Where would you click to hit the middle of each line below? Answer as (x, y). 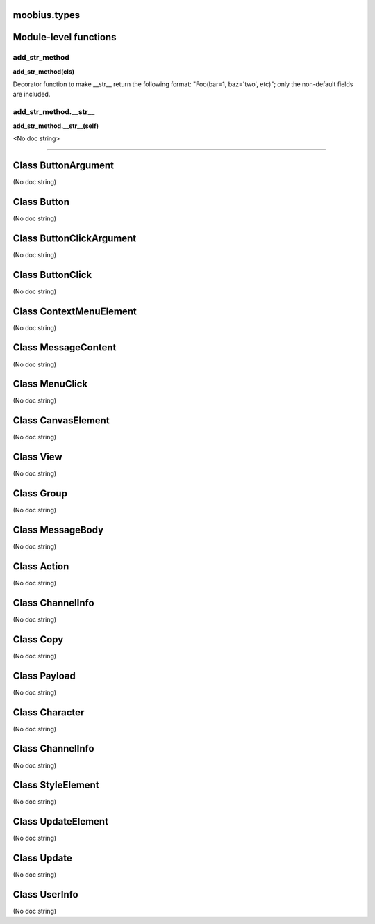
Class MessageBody (58, 529)
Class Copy (38, 639)
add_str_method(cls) (44, 71)
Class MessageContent (65, 348)
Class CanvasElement (61, 421)
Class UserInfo (46, 894)
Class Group (40, 494)
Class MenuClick (50, 384)
